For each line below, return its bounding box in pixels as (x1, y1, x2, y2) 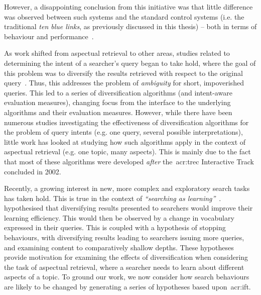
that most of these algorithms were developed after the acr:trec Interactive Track (4, 156, 254, 166)
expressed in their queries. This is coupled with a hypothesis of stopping (4, 222, 226, 233)
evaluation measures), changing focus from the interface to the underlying (4, 97, 231, 108)
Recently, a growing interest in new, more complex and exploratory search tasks (4, 183, 250, 193)
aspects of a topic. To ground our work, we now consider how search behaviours (4, 271, 249, 282)
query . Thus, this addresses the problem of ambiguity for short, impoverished (4, 77, 244, 88)
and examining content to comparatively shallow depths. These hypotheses (4, 242, 234, 252)
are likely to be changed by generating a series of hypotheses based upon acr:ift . (4, 281, 251, 292)
